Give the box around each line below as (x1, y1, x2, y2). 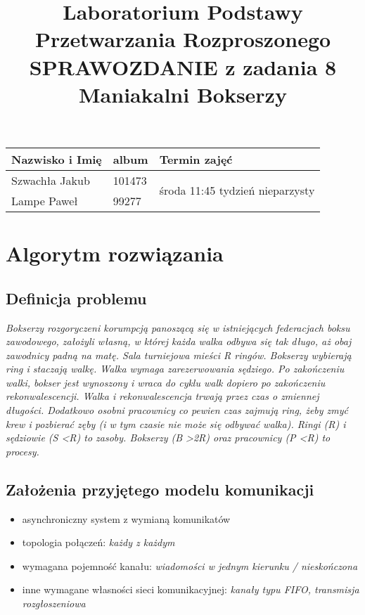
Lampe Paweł (11, 192, 78, 209)
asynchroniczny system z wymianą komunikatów (22, 511, 231, 526)
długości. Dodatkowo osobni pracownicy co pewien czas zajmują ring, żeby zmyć (6, 403, 349, 417)
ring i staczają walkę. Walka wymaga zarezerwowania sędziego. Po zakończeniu (6, 361, 345, 376)
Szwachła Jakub (11, 171, 90, 188)
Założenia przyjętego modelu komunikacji (6, 478, 314, 500)
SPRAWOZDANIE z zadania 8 (29, 52, 337, 81)
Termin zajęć (159, 150, 233, 167)
